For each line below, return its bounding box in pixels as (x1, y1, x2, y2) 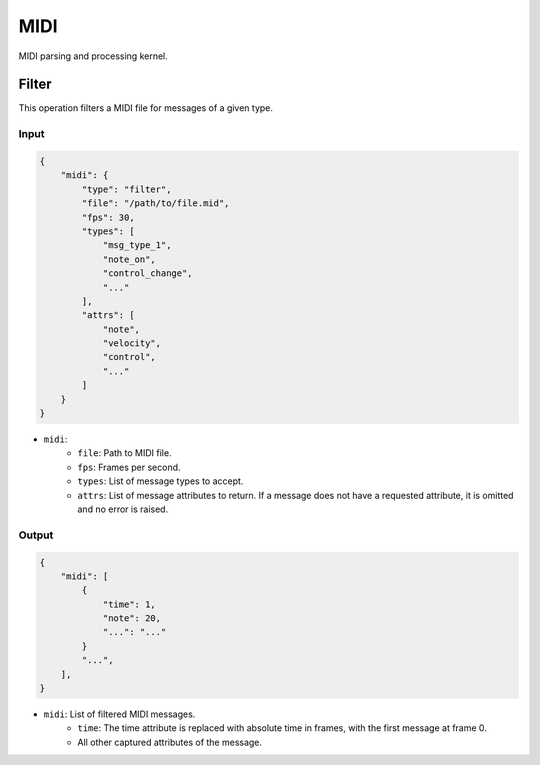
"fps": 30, (81, 211, 135, 223)
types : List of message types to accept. (77, 475, 244, 487)
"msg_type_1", (102, 240, 172, 251)
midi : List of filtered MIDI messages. (43, 708, 196, 720)
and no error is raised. (77, 503, 169, 515)
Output (18, 528, 54, 542)
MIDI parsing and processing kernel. (18, 50, 169, 62)
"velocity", (102, 338, 162, 349)
